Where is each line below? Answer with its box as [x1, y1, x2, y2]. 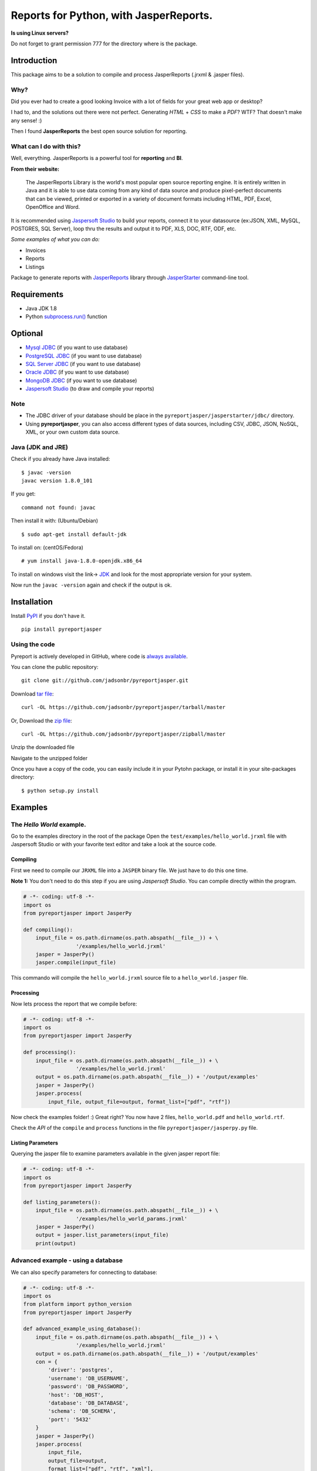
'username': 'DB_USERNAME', [48, 1375, 129, 1382]
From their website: [11, 165, 60, 172]
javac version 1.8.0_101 [21, 477, 93, 484]
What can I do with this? [11, 142, 81, 150]
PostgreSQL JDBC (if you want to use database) [25, 352, 142, 359]
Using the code [11, 640, 55, 648]
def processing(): [23, 1049, 76, 1056]
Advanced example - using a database [11, 1256, 123, 1264]
